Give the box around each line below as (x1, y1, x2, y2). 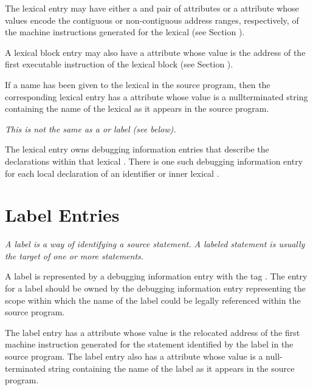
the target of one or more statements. (5, 249, 144, 262)
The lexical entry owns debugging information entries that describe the (5, 143, 269, 156)
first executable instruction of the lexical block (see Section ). (5, 58, 233, 70)
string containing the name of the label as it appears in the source (48, 361, 295, 374)
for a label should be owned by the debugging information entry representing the (5, 282, 306, 295)
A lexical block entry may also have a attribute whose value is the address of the (5, 46, 306, 58)
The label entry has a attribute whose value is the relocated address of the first (5, 326, 300, 338)
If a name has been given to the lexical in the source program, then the (5, 78, 270, 91)
